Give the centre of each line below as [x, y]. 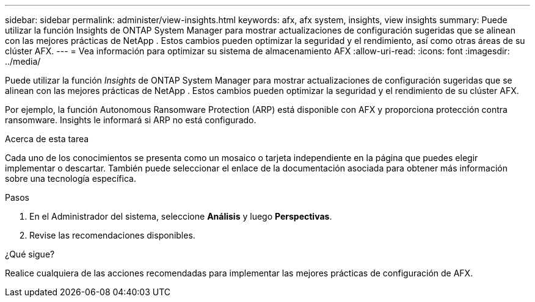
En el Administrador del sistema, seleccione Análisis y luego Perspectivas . [181, 216]
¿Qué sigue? [30, 254]
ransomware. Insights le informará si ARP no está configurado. [131, 120]
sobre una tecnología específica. [71, 178]
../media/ [23, 61]
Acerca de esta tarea [47, 139]
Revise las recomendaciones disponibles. [112, 235]
